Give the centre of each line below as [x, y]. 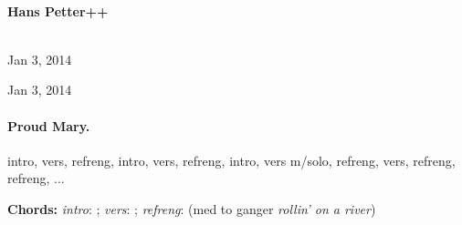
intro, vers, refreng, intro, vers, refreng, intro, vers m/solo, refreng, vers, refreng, [231, 160]
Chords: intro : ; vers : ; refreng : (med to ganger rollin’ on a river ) [192, 208]
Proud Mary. [49, 125]
